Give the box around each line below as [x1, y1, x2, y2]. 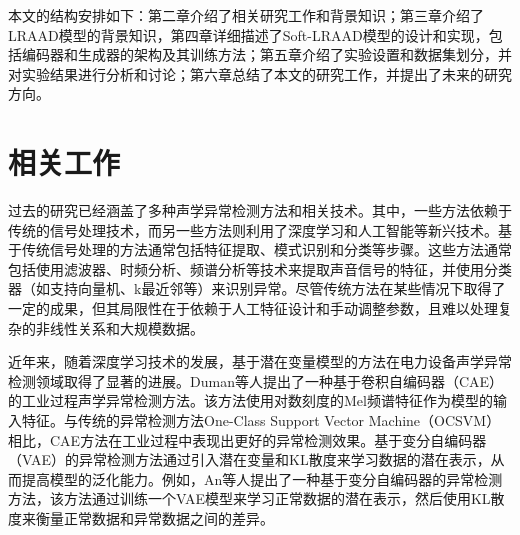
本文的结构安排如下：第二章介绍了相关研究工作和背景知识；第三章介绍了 [8, 5, 484, 25]
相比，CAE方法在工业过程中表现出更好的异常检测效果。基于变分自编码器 [8, 429, 487, 450]
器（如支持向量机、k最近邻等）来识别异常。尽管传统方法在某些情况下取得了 [8, 278, 506, 299]
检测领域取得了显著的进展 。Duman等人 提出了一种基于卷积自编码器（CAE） [8, 370, 504, 391]
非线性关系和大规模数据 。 [35, 317, 204, 338]
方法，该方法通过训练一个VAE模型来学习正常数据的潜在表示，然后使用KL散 [8, 488, 505, 509]
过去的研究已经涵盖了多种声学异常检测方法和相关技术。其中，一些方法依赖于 [8, 200, 512, 221]
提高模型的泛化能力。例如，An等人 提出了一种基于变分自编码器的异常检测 [21, 468, 503, 489]
